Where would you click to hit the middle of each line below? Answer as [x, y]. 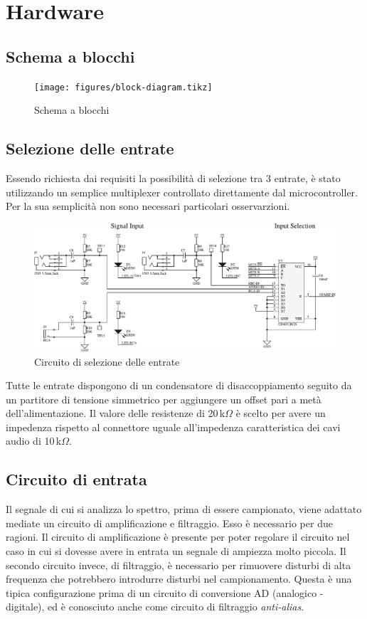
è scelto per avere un [281, 413]
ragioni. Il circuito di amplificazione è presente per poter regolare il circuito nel [178, 537]
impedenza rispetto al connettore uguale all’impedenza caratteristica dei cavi [173, 427]
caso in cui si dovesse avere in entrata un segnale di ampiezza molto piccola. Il [176, 551]
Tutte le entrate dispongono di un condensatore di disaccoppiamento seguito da [179, 385]
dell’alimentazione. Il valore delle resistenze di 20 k [116, 413]
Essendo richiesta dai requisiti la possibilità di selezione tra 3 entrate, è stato [173, 178]
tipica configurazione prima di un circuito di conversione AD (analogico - [165, 592]
